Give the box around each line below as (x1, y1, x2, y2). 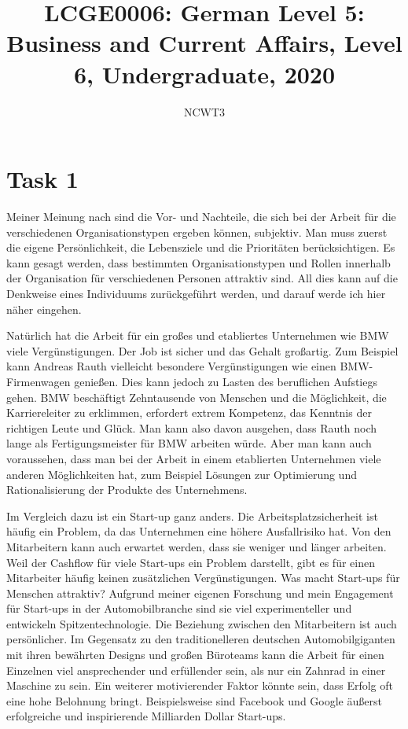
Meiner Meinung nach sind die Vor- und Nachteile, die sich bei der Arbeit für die (6, 208, 396, 225)
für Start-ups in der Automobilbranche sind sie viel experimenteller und (6, 600, 352, 617)
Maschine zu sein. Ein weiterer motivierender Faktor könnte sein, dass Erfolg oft (6, 677, 393, 694)
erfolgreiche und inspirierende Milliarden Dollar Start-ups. (6, 708, 286, 724)
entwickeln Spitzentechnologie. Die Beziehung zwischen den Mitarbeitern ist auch (6, 615, 397, 631)
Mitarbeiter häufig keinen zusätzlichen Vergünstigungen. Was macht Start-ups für (6, 569, 400, 586)
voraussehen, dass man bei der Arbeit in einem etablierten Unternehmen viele (6, 450, 381, 466)
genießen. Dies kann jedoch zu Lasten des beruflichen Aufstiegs (74, 373, 377, 389)
